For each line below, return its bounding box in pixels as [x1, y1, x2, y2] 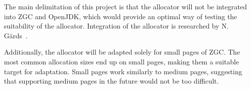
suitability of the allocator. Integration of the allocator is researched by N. [4, 21, 229, 31]
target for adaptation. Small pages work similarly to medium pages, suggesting [4, 66, 242, 76]
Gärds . [4, 30, 28, 40]
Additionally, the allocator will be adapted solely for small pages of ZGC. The [4, 47, 240, 57]
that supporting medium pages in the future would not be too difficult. [4, 76, 219, 86]
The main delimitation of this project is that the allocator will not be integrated [4, 1, 247, 11]
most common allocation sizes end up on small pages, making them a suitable [4, 56, 239, 66]
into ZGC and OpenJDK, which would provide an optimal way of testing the [4, 11, 237, 21]
